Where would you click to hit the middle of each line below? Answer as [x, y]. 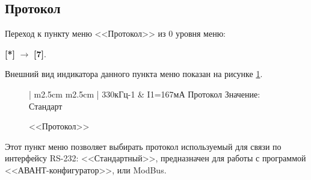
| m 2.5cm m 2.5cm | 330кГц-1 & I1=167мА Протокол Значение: [145, 94]
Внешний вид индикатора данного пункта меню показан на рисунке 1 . [134, 74]
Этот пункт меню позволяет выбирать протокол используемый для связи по [143, 146]
